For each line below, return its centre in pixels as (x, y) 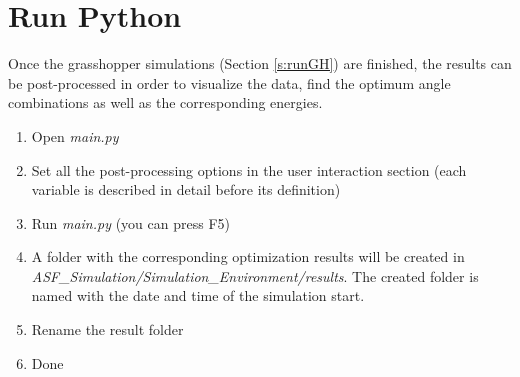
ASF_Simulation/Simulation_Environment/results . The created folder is (255, 275)
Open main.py (75, 135)
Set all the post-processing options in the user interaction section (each (249, 169)
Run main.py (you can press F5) (130, 222)
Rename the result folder (107, 329)
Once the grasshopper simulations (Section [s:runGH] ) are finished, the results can (260, 63)
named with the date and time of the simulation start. (198, 295)
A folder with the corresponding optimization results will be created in (248, 256)
